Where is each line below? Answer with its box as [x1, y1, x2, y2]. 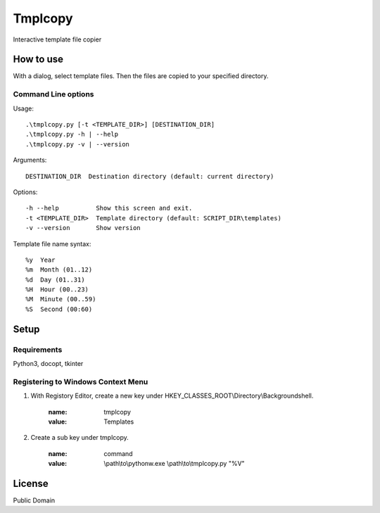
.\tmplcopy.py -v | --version [25, 140, 130, 148]
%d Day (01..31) [25, 275, 85, 284]
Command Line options [13, 89, 94, 99]
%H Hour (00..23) [25, 286, 89, 293]
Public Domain [13, 496, 56, 505]
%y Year [25, 255, 56, 264]
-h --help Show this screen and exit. [25, 204, 193, 213]
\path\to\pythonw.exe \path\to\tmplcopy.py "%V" [103, 460, 246, 468]
